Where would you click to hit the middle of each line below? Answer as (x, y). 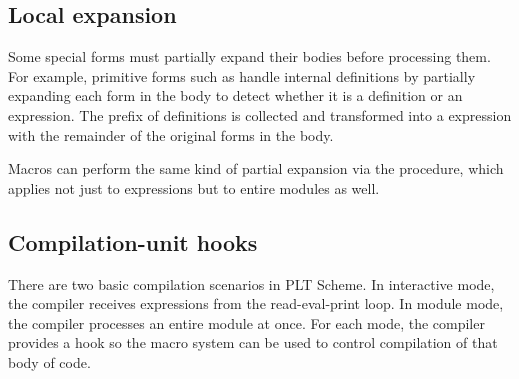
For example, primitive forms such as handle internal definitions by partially (242, 75)
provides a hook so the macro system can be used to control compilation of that (253, 342)
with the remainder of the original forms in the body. (171, 134)
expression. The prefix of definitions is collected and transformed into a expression (260, 114)
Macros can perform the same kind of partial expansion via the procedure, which (256, 168)
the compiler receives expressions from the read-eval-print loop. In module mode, (256, 303)
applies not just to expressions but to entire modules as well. (194, 187)
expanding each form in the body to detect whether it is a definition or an (235, 95)
